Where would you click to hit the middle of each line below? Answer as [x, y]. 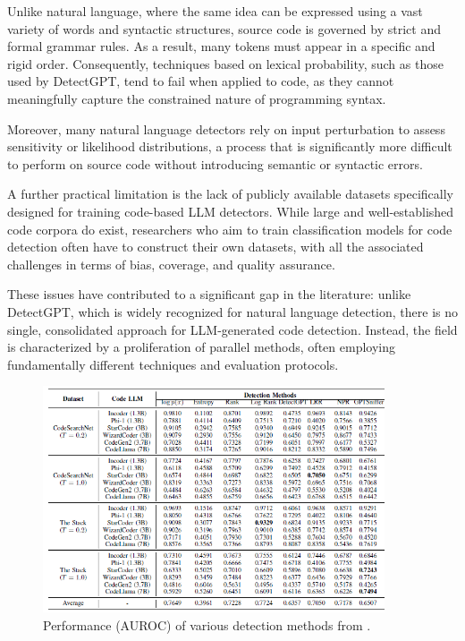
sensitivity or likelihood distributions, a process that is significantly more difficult [230, 146]
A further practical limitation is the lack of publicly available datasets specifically [230, 194]
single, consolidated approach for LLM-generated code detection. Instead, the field [232, 329]
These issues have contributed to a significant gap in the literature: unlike [209, 294]
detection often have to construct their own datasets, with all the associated [216, 247]
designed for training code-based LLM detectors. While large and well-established [231, 211]
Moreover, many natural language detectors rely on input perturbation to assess [226, 128]
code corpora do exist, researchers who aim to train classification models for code [230, 229]
